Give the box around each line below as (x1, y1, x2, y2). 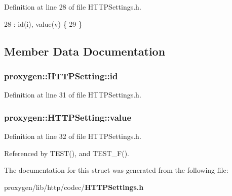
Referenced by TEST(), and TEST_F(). (4, 148, 130, 158)
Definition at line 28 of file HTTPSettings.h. (4, 2, 141, 12)
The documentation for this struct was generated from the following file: (4, 165, 228, 175)
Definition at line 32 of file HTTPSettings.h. (4, 131, 141, 141)
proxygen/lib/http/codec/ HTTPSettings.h (4, 181, 144, 192)
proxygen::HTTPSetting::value (4, 111, 132, 123)
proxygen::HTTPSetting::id (4, 69, 118, 82)
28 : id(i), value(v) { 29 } (4, 18, 82, 29)
